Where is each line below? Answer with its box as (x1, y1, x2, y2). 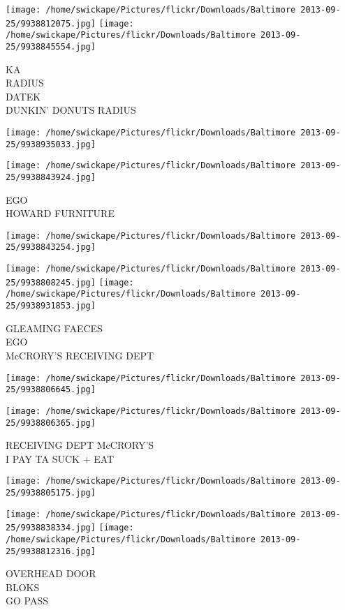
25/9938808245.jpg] (6, 277, 96, 288)
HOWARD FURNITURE (6, 206, 115, 221)
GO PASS (6, 593, 48, 608)
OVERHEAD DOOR (6, 566, 96, 581)
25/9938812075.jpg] (6, 18, 96, 29)
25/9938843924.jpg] (6, 172, 96, 182)
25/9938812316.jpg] (6, 546, 96, 556)
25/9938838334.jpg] (6, 523, 96, 533)
